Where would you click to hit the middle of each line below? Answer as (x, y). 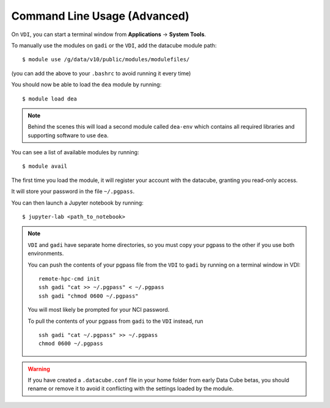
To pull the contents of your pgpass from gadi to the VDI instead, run (116, 321)
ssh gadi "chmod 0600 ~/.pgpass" (89, 296)
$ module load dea (50, 99)
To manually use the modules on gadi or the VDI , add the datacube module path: (114, 45)
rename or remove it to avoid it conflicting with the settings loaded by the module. (131, 388)
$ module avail (45, 166)
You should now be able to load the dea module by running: (86, 85)
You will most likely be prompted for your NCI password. (99, 310)
